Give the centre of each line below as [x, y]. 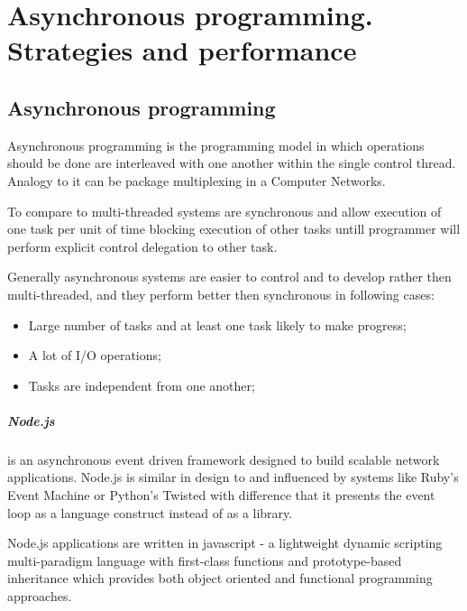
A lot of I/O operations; [95, 355]
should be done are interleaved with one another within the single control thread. [232, 163]
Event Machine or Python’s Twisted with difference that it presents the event [221, 495]
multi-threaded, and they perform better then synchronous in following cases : [221, 294]
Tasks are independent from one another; [142, 385]
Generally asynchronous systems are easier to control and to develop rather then [229, 277]
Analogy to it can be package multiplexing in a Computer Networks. [197, 180]
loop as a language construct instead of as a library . [150, 512]
